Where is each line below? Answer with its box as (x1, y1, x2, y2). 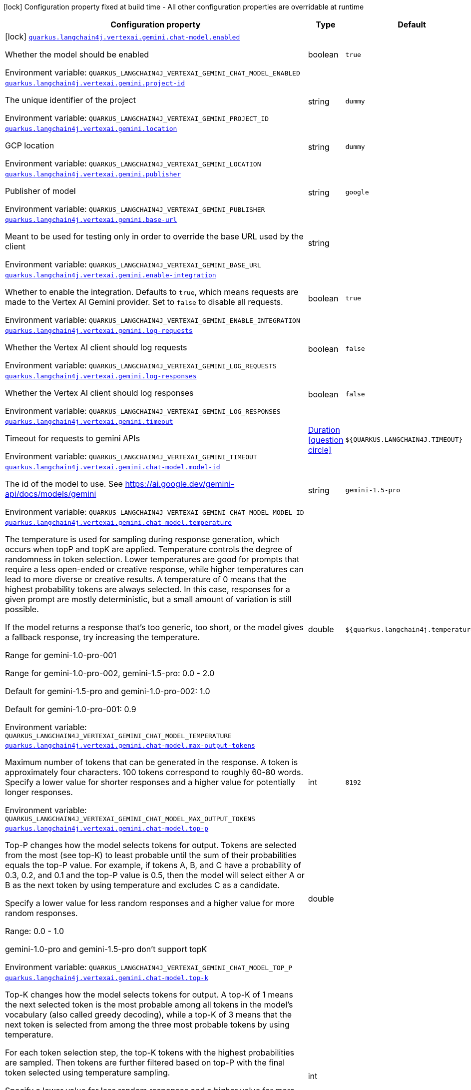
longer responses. (5, 787, 73, 797)
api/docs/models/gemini (5, 489, 96, 499)
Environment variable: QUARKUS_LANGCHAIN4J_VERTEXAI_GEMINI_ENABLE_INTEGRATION (5, 315, 300, 325)
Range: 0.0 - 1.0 (5, 926, 64, 936)
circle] (308, 444, 332, 455)
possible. (5, 604, 39, 614)
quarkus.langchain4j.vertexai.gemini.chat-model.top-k (5, 974, 208, 982)
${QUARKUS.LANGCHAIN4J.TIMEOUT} (345, 436, 463, 443)
